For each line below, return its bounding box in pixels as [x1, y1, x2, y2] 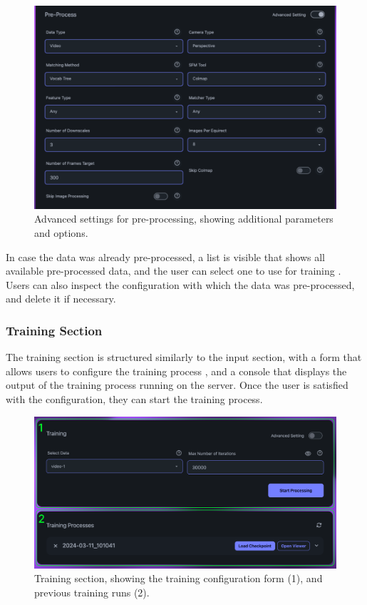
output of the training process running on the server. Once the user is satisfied [6, 377, 348, 392]
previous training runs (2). [34, 585, 150, 600]
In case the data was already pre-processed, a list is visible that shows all [6, 249, 325, 264]
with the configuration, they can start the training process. [6, 392, 263, 407]
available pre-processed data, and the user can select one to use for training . [6, 263, 341, 278]
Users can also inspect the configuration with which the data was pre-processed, [6, 277, 355, 292]
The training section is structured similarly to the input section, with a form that [6, 350, 362, 365]
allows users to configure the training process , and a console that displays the [6, 363, 347, 378]
